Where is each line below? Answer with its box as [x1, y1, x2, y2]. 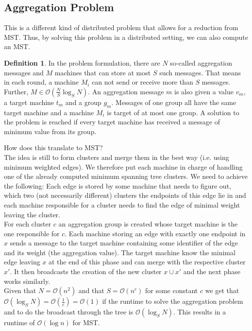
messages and [4, 67, 44, 77]
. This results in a [173, 307, 226, 317]
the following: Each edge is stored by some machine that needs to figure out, [4, 180, 231, 191]
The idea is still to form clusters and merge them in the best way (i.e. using [4, 152, 229, 162]
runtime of [4, 317, 35, 328]
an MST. [4, 41, 31, 52]
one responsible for [4, 228, 60, 238]
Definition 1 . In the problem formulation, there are [4, 57, 160, 68]
